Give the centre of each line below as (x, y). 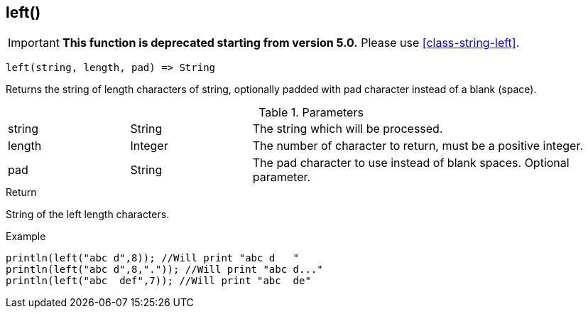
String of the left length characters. (88, 215)
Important (34, 43)
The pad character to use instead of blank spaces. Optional (411, 163)
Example (26, 237)
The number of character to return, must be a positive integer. (418, 146)
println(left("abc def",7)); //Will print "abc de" (158, 281)
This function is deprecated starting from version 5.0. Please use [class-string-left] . (291, 43)
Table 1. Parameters (311, 113)
